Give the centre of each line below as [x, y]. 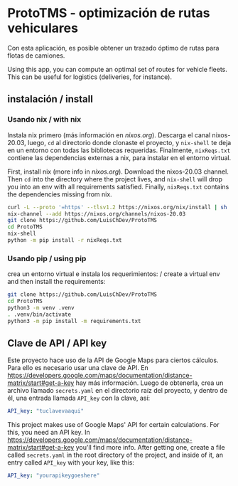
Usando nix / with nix [44, 120]
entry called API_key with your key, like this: [71, 463]
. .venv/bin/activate [39, 315]
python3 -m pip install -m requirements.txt [74, 321]
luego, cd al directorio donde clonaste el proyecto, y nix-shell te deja [129, 142]
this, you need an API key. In [49, 433]
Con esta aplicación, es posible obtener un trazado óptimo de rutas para [113, 48]
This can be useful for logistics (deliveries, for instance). [90, 77]
